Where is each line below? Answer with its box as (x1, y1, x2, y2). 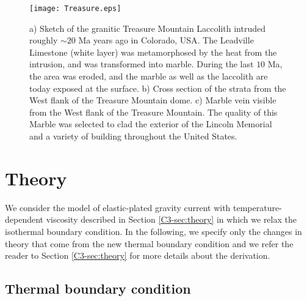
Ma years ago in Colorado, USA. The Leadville (78, 34, 254, 46)
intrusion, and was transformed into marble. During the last (29, 58, 254, 70)
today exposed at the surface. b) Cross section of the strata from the (29, 81, 286, 94)
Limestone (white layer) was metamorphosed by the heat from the (29, 45, 277, 58)
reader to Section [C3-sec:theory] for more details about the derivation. (5, 249, 270, 262)
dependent (5, 213, 44, 226)
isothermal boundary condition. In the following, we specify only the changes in (5, 225, 302, 237)
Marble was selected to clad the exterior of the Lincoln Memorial (29, 117, 272, 130)
